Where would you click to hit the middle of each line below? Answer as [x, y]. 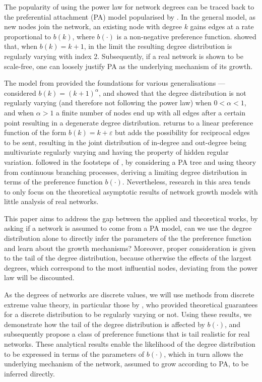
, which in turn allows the [204, 354]
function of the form [35, 132]
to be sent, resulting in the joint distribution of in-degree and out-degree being [125, 142]
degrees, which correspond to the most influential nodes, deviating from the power [131, 267]
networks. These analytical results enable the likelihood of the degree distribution [130, 344]
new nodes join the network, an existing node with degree [93, 26]
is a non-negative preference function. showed [186, 36]
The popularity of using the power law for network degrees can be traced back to [129, 7]
